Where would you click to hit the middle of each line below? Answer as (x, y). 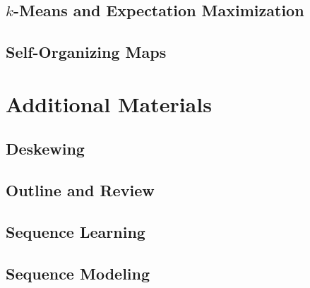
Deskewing (45, 149)
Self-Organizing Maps (86, 52)
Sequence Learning (76, 231)
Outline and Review (80, 190)
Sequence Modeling (78, 273)
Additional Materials (109, 103)
